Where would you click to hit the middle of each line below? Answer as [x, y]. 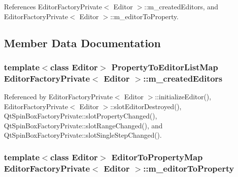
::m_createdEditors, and [181, 6]
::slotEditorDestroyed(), [146, 106]
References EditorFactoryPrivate [53, 6]
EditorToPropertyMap [157, 157]
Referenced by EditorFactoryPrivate [58, 97]
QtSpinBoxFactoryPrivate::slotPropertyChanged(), [81, 116]
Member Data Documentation [83, 43]
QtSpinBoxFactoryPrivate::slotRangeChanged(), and [83, 125]
